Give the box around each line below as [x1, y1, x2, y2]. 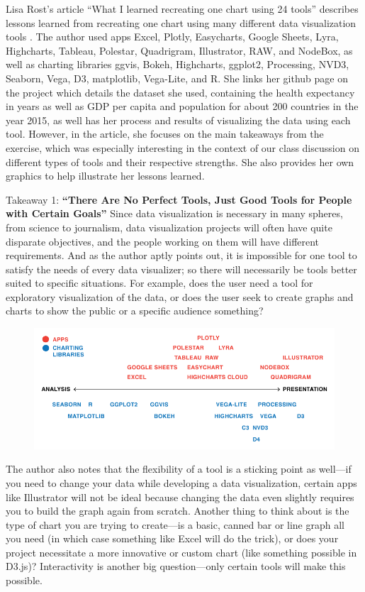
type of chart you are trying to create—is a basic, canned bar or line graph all [6, 517, 344, 532]
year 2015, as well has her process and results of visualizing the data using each [6, 112, 351, 127]
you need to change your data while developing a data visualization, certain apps [6, 475, 357, 490]
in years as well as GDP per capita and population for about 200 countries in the [6, 99, 359, 114]
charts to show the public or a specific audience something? [6, 303, 264, 318]
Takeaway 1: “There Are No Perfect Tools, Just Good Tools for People [6, 192, 352, 207]
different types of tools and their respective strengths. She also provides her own [6, 154, 354, 169]
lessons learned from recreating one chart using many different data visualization [6, 15, 356, 30]
